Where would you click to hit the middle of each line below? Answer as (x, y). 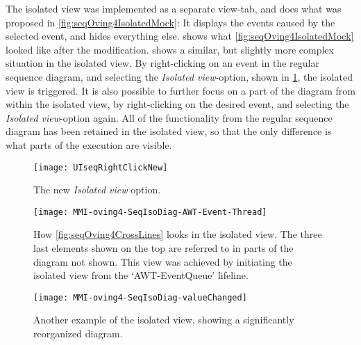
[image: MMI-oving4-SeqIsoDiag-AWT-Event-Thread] (150, 212)
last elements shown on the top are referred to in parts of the (163, 248)
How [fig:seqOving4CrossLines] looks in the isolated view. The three (178, 234)
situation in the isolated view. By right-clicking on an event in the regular (162, 63)
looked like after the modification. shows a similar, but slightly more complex (170, 49)
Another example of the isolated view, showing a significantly (164, 320)
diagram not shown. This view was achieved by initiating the (163, 261)
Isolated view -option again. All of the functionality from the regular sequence (169, 117)
